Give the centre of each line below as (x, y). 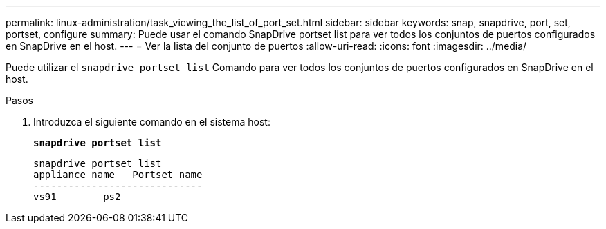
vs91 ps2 (77, 197)
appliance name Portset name (118, 175)
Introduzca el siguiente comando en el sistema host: (152, 122)
